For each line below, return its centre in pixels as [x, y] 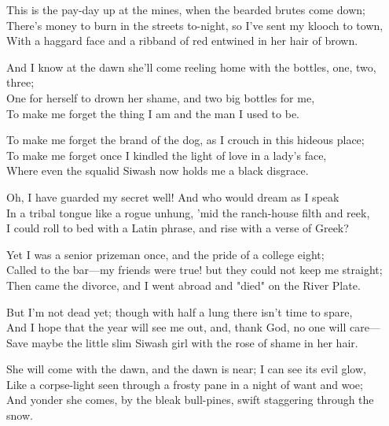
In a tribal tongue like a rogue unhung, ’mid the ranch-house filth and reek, [188, 212]
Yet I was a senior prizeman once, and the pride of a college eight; [165, 254]
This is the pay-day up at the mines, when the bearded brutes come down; [186, 9]
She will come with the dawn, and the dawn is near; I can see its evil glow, [186, 369]
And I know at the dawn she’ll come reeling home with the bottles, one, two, [191, 67]
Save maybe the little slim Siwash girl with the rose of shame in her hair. [182, 342]
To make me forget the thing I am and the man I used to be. [153, 113]
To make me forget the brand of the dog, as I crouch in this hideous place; [185, 140]
